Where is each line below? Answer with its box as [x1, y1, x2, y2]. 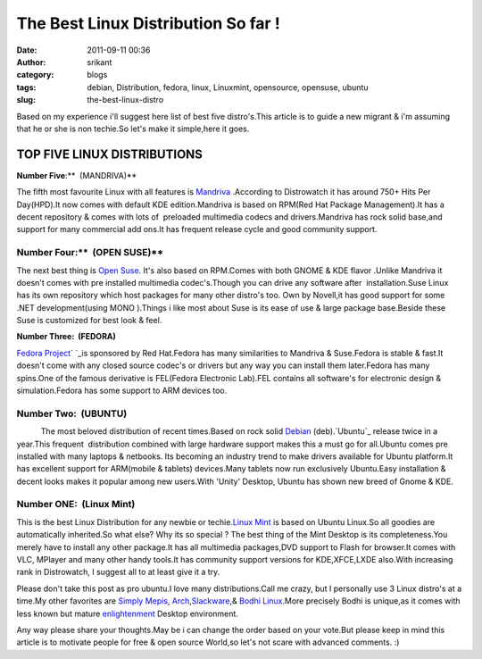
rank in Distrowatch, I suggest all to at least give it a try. [16, 567, 220, 578]
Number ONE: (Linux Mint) [16, 498, 136, 511]
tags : [16, 81, 37, 93]
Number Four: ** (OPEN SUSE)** [16, 246, 164, 259]
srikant [87, 56, 112, 67]
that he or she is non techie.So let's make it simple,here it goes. [16, 123, 250, 134]
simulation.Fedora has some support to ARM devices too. [16, 385, 228, 396]
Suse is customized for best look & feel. [16, 315, 162, 326]
